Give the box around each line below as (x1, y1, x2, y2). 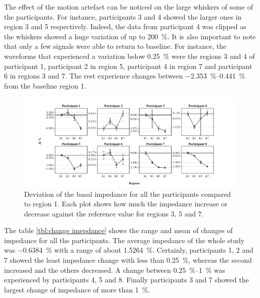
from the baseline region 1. (4, 80, 86, 91)
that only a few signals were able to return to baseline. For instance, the (4, 41, 227, 51)
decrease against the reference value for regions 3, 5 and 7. (24, 208, 204, 218)
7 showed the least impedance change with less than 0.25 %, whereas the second (4, 255, 252, 265)
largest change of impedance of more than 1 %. (4, 284, 150, 294)
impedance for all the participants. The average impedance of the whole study (4, 235, 245, 245)
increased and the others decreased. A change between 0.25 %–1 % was (4, 264, 225, 275)
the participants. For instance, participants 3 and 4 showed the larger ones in (4, 11, 242, 22)
